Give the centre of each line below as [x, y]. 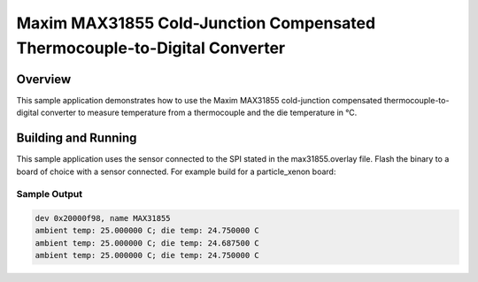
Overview [44, 79]
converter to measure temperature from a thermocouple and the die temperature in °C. [199, 113]
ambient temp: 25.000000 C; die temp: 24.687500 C [147, 243]
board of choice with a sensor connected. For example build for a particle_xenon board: [176, 171]
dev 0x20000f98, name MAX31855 [103, 218]
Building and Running [77, 138]
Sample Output [50, 194]
